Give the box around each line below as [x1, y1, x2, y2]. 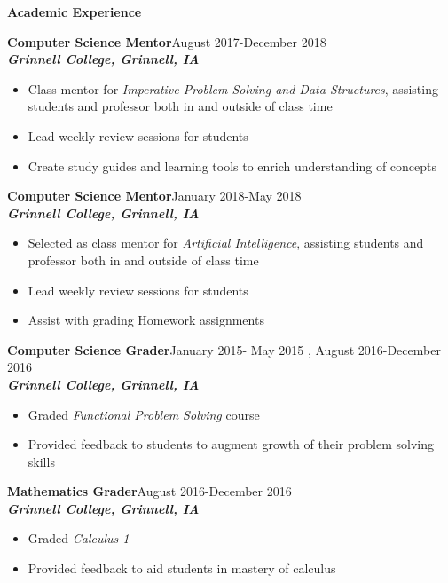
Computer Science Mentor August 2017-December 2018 [7, 32, 326, 51]
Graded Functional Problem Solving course [28, 405, 260, 423]
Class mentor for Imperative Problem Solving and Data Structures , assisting [28, 79, 438, 98]
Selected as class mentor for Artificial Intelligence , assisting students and [28, 233, 424, 252]
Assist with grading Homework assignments [28, 311, 264, 329]
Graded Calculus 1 [28, 529, 130, 548]
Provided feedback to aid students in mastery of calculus [28, 559, 336, 578]
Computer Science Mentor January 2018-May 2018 [7, 186, 302, 205]
